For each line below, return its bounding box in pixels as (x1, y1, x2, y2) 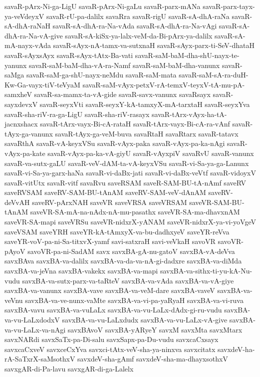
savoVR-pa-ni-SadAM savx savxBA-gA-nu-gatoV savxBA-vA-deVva (27, 245, 235, 256)
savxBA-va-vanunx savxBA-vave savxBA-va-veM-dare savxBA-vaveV (4, 285, 215, 295)
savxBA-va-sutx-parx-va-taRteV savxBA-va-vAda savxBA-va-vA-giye (22, 275, 234, 285)
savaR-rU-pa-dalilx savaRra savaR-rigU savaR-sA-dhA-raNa (46, 10, 230, 21)
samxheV (4, 89, 32, 99)
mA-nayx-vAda (4, 40, 51, 50)
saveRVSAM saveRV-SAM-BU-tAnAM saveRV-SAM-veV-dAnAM (4, 187, 206, 197)
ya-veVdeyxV (4, 10, 44, 21)
